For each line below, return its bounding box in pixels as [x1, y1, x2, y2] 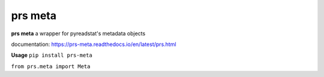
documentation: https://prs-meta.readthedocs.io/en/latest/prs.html [11, 41, 176, 48]
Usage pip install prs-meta [11, 51, 92, 59]
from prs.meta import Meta [11, 63, 91, 70]
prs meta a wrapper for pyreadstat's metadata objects [11, 30, 146, 37]
